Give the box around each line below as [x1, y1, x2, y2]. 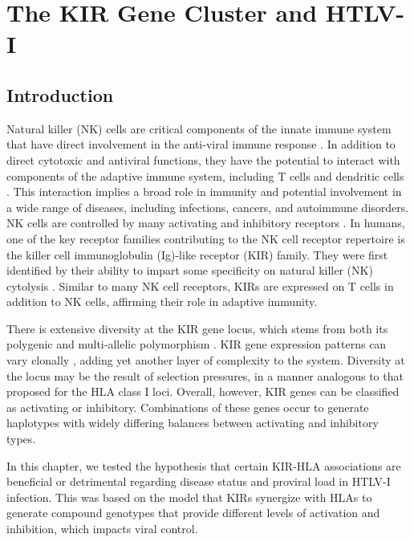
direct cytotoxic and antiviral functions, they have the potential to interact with [6, 151, 400, 168]
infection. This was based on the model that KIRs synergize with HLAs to [6, 488, 372, 505]
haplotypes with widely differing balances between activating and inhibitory [6, 414, 379, 431]
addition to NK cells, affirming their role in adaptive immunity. [6, 293, 318, 310]
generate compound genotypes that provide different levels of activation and [6, 504, 380, 521]
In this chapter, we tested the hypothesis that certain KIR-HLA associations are [6, 457, 401, 474]
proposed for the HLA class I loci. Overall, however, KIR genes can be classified [6, 383, 400, 400]
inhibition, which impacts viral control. [6, 520, 198, 537]
